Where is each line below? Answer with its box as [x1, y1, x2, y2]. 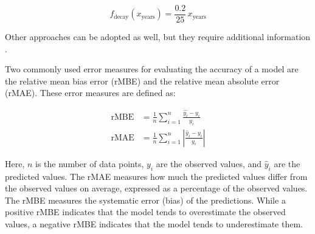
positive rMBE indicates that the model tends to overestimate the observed [5, 205, 286, 218]
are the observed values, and [156, 157, 262, 170]
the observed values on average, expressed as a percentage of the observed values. [5, 182, 308, 194]
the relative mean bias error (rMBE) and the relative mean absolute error [5, 74, 280, 87]
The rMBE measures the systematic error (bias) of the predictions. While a [5, 193, 286, 206]
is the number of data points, [35, 157, 144, 170]
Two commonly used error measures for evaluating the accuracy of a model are [5, 63, 299, 75]
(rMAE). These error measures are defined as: [5, 86, 176, 99]
